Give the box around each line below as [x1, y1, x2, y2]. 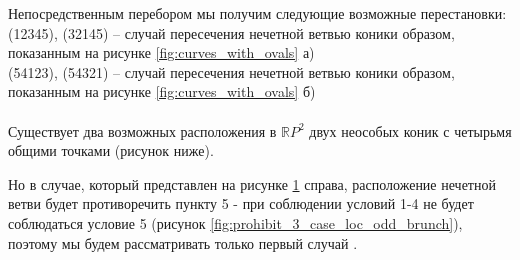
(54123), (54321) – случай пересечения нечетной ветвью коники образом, [8, 61, 455, 82]
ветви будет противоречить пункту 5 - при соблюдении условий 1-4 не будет [8, 193, 474, 214]
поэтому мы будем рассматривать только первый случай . [8, 232, 358, 253]
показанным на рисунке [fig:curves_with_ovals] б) [8, 81, 316, 102]
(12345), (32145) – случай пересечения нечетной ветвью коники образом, [8, 22, 455, 43]
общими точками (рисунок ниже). [8, 140, 214, 161]
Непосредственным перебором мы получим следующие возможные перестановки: [8, 3, 507, 23]
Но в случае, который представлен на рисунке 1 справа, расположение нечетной [8, 173, 496, 194]
